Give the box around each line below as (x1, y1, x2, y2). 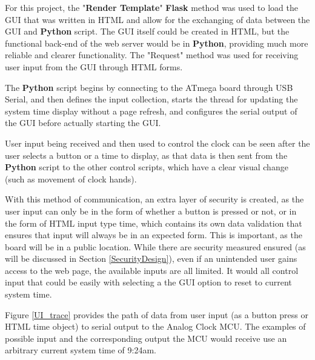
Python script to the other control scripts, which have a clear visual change (5, 161, 288, 173)
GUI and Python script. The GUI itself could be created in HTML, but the (5, 25, 290, 38)
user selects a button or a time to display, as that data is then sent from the (5, 148, 288, 161)
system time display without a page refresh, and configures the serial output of (5, 104, 297, 117)
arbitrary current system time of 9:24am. (5, 344, 157, 356)
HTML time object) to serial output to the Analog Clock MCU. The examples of (5, 320, 306, 333)
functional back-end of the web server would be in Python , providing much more (5, 36, 308, 49)
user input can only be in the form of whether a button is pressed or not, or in (5, 204, 297, 217)
